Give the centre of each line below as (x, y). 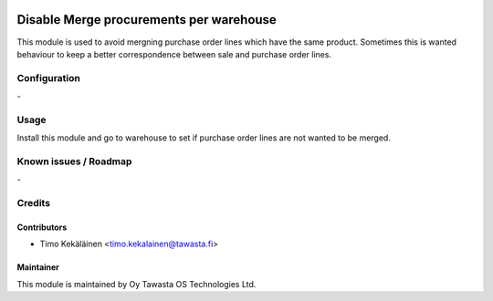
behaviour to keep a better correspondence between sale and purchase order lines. (174, 54)
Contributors (42, 227)
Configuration (49, 78)
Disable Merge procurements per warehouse (147, 20)
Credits (33, 203)
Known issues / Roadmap (74, 161)
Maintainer (38, 267)
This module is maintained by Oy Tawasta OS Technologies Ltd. (136, 284)
